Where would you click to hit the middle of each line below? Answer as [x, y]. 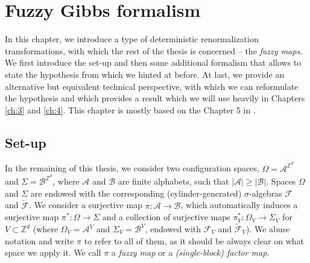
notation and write [40, 240]
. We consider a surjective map [85, 205]
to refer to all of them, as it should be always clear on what [194, 240]
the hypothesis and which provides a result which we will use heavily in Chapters [155, 98]
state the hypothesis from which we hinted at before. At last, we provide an [145, 74]
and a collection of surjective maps [166, 217]
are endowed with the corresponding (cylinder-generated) [136, 193]
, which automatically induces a [239, 205]
